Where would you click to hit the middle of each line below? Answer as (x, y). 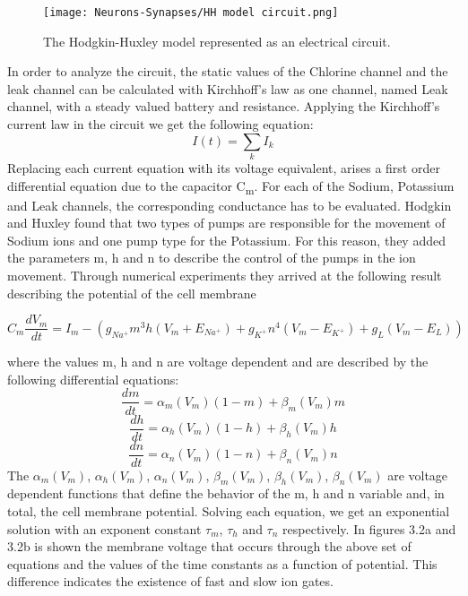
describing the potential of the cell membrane (132, 293)
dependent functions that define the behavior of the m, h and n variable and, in (226, 493)
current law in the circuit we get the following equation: (160, 124)
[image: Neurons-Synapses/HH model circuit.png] (191, 13)
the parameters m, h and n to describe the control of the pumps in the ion (212, 258)
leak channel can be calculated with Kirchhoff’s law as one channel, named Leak (228, 88)
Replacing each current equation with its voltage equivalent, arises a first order (224, 167)
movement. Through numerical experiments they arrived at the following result (225, 276)
